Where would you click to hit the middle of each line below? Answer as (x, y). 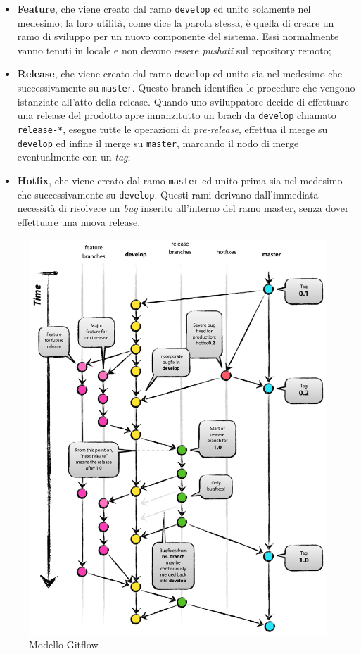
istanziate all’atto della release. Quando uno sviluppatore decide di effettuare (183, 101)
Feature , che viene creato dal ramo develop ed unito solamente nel (164, 8)
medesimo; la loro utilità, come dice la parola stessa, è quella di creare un (176, 22)
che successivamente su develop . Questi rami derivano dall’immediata (168, 194)
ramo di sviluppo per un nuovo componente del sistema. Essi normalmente (178, 36)
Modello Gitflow (64, 644)
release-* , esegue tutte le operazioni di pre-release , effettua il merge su (172, 129)
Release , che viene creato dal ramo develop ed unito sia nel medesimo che (180, 74)
